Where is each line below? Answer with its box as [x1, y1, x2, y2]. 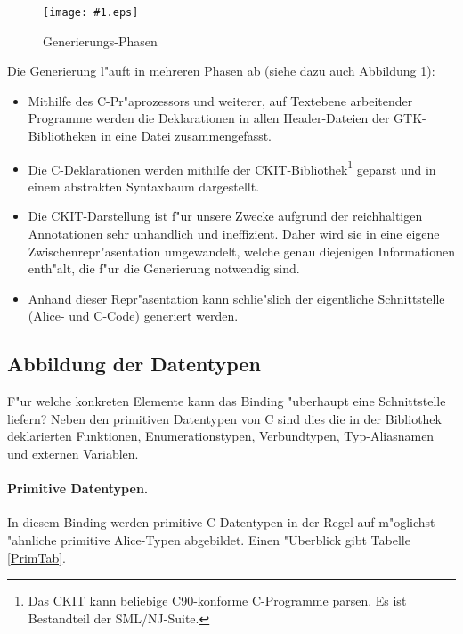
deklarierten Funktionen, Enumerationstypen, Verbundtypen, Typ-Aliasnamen [7, 427, 435, 445]
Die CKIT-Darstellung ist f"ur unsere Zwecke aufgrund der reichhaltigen [28, 207, 423, 225]
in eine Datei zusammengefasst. [101, 126, 272, 145]
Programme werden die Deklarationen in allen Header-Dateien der [28, 109, 390, 127]
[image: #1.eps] [43, 6, 139, 19]
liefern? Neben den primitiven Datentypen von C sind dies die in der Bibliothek [7, 409, 442, 427]
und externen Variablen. [7, 444, 139, 463]
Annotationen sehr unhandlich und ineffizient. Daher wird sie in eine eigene [28, 224, 440, 243]
